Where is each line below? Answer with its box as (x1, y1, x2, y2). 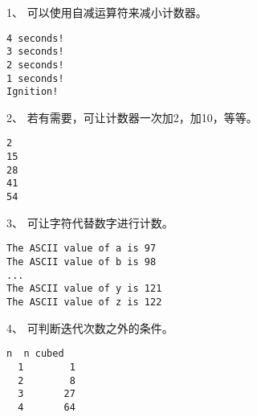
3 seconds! (6, 46, 64, 58)
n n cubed (6, 348, 64, 360)
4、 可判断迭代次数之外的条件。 (6, 319, 173, 336)
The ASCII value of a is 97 (6, 243, 157, 255)
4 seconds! (6, 32, 64, 44)
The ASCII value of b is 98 (6, 256, 157, 268)
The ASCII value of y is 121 (6, 283, 162, 295)
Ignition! (6, 86, 59, 98)
